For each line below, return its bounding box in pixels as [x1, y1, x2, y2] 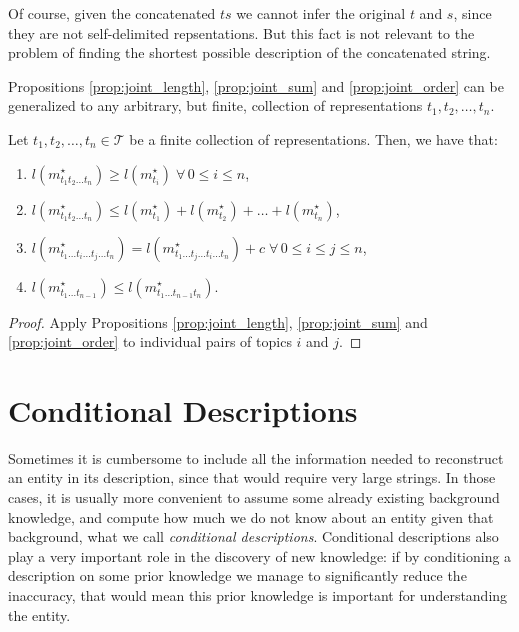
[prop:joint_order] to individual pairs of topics [8, 331, 292, 352]
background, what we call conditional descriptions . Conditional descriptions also [8, 526, 499, 547]
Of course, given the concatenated [8, 3, 216, 23]
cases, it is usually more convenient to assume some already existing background [8, 487, 500, 508]
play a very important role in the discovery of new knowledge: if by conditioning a [8, 545, 512, 566]
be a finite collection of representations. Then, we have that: [129, 128, 498, 149]
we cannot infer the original [236, 3, 406, 23]
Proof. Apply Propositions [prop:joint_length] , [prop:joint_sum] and [8, 311, 428, 332]
